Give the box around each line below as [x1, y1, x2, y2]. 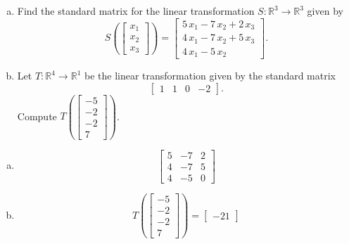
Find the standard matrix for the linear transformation [17, 4, 255, 18]
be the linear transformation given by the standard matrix [84, 68, 336, 83]
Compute [17, 108, 57, 123]
